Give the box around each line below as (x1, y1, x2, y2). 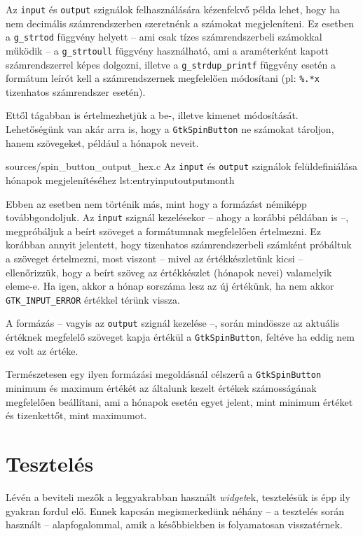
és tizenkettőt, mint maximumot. (6, 408, 147, 423)
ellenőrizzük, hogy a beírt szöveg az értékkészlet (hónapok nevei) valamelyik (6, 265, 332, 279)
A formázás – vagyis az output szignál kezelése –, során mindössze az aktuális (6, 316, 340, 330)
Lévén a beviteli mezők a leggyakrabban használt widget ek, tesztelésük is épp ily (6, 489, 350, 504)
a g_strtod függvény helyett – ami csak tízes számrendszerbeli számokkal (6, 29, 322, 44)
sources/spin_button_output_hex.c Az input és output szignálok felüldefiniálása (6, 159, 358, 174)
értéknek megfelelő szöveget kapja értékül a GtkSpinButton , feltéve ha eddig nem (6, 330, 355, 344)
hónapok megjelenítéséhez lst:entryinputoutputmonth (6, 172, 235, 187)
